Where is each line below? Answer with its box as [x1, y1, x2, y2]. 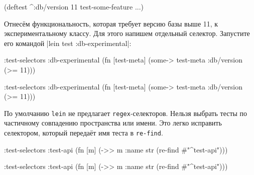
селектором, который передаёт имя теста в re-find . [4, 127, 163, 137]
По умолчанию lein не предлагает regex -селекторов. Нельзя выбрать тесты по [4, 107, 247, 118]
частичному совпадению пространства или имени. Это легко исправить [4, 117, 222, 128]
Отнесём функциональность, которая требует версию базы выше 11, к [4, 18, 218, 28]
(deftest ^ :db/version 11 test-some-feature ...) [4, 1, 144, 11]
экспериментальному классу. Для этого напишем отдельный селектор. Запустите [4, 28, 250, 38]
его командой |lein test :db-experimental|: [4, 37, 132, 48]
